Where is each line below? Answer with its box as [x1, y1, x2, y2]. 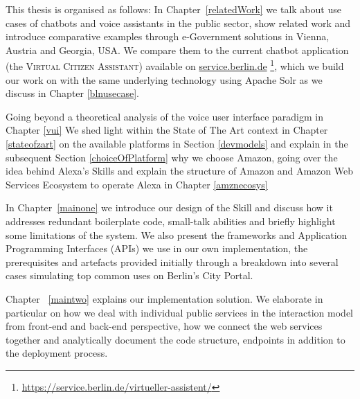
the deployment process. [6, 346, 108, 360]
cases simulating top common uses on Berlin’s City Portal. [6, 268, 253, 283]
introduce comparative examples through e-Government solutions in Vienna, [6, 29, 330, 44]
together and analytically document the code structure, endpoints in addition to [6, 332, 345, 346]
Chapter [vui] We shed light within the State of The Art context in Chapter [6, 123, 328, 137]
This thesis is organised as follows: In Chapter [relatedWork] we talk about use [6, 2, 341, 16]
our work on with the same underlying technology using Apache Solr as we [6, 72, 323, 87]
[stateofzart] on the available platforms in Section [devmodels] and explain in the [6, 136, 348, 150]
